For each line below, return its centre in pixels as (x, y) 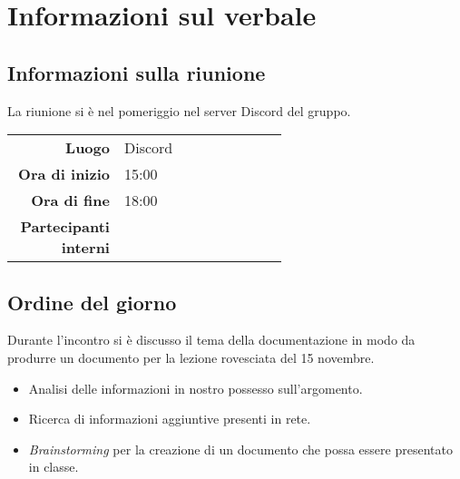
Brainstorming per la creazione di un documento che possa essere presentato (240, 449)
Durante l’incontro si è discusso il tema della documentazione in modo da (211, 340)
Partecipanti (65, 227)
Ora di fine (70, 200)
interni (85, 248)
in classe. (54, 467)
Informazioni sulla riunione (137, 72)
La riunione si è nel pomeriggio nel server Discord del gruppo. (179, 110)
